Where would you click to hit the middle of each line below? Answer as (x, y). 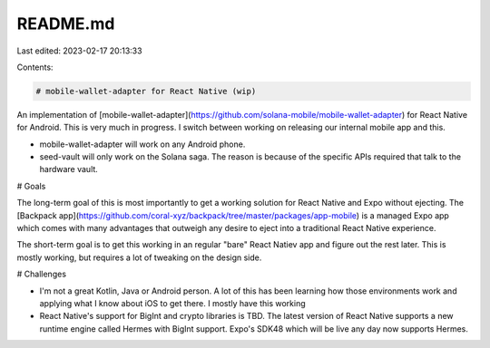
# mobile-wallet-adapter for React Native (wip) (146, 91)
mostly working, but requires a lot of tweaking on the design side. (139, 257)
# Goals (31, 186)
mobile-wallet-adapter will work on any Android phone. (142, 144)
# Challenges (42, 274)
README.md (66, 24)
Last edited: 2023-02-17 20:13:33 (79, 51)
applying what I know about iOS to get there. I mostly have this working (172, 303)
